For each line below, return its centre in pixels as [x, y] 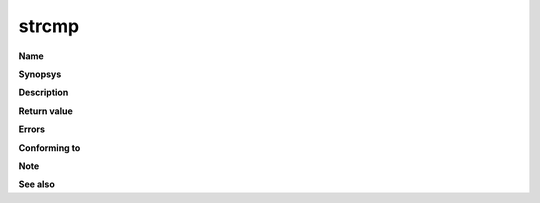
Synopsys [40, 74]
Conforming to [49, 147]
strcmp [49, 26]
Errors [31, 129]
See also [36, 184]
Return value [46, 111]
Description [43, 92]
